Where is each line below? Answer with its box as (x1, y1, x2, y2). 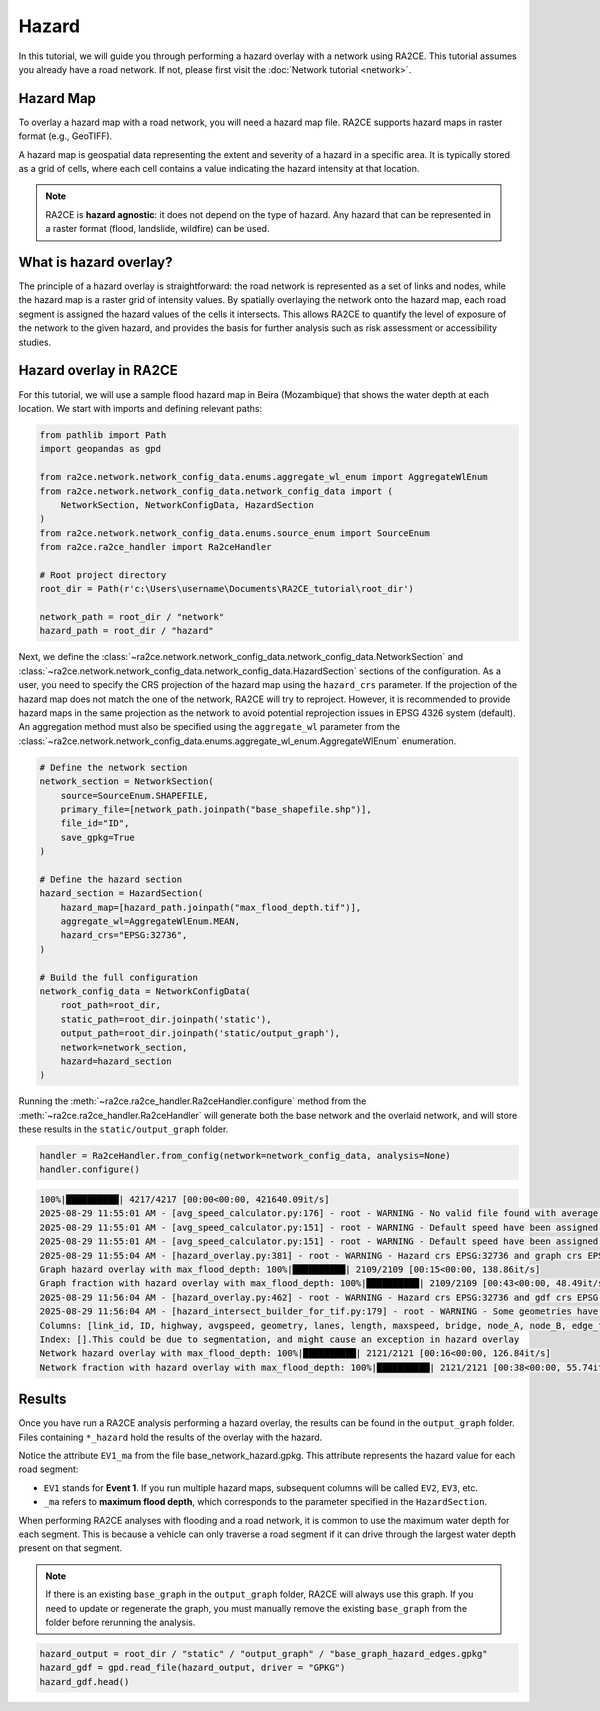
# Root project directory (39, 569, 167, 580)
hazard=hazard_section (60, 1055, 172, 1067)
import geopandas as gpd (39, 443, 162, 455)
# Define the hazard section (39, 873, 183, 885)
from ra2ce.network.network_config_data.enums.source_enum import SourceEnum (39, 527, 430, 539)
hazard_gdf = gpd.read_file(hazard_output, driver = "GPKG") (39, 1662, 346, 1674)
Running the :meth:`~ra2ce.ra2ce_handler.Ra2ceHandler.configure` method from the (18, 1095, 367, 1107)
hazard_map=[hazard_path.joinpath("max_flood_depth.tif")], (60, 901, 362, 913)
